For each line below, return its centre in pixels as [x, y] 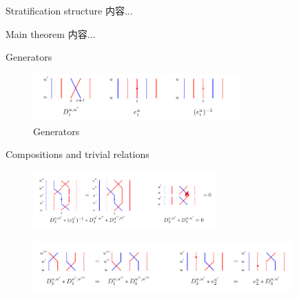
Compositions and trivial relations [78, 154]
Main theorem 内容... [51, 33]
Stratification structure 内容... [69, 10]
